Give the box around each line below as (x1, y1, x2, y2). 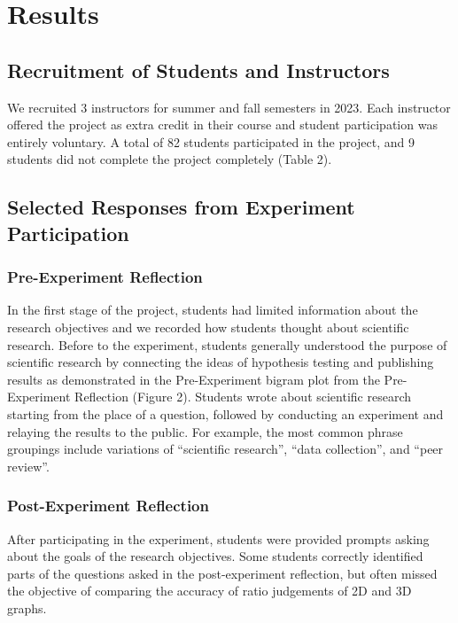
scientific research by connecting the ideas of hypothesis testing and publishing (7, 353, 434, 371)
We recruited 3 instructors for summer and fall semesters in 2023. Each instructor (7, 97, 451, 116)
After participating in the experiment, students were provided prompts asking (7, 529, 430, 548)
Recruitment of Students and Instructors (7, 56, 390, 83)
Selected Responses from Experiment (7, 193, 355, 221)
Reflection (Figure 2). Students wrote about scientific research (74, 387, 412, 406)
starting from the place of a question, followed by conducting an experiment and (7, 404, 444, 423)
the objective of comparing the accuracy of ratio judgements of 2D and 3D (7, 581, 412, 600)
